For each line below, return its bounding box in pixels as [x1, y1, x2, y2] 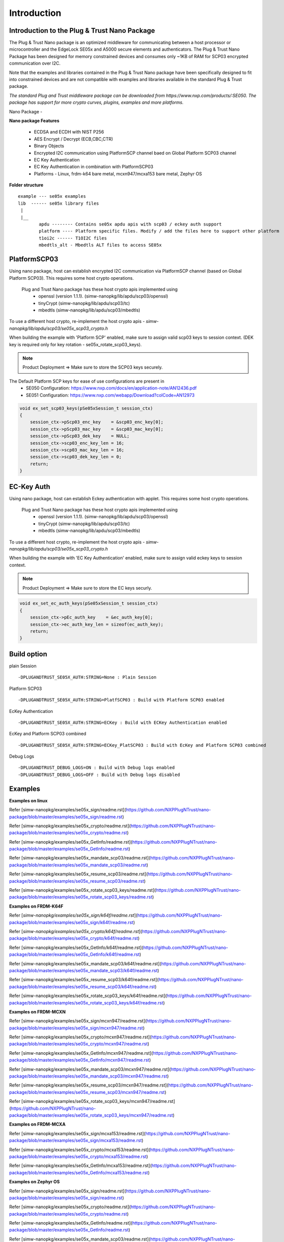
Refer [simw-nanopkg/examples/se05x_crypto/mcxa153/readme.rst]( [9, 1147, 151, 1153]
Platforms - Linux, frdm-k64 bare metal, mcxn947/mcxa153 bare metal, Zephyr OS [34, 170, 202, 176]
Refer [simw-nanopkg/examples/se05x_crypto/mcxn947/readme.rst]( [9, 1034, 152, 1040]
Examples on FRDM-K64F [9, 903, 64, 909]
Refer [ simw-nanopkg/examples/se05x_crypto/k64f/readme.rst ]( [9, 929, 142, 934]
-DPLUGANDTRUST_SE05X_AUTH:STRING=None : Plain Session [18, 675, 157, 680]
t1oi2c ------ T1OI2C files [39, 235, 107, 241]
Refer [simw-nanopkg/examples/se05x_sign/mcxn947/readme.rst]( [9, 1018, 147, 1024]
